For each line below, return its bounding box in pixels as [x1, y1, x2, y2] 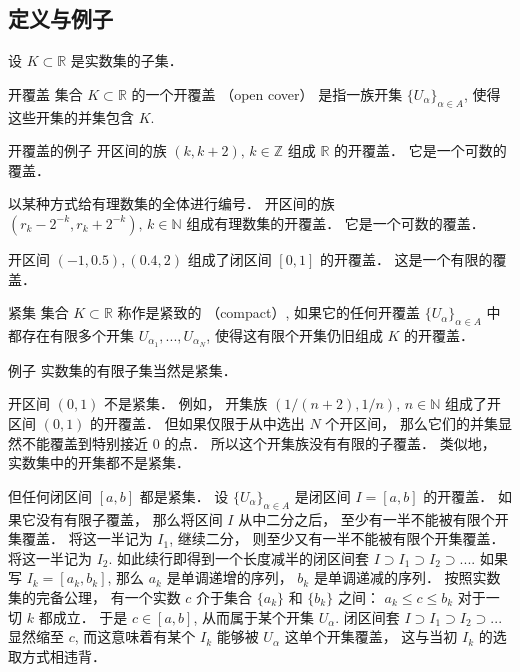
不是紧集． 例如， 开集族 [104, 393, 268, 414]
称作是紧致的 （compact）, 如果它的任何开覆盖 [117, 302, 421, 323]
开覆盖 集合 [8, 83, 83, 104]
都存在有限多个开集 [8, 324, 134, 345]
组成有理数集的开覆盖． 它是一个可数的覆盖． [186, 212, 485, 233]
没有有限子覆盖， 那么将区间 [35, 508, 223, 529]
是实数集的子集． [70, 50, 183, 71]
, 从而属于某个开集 [193, 606, 314, 627]
